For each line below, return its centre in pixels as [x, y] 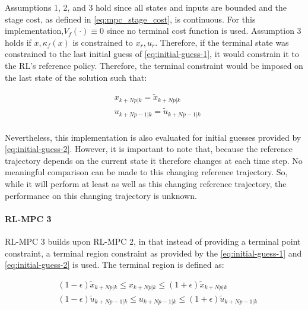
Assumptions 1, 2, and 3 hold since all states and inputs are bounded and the [146, 7]
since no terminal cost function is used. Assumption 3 [204, 31]
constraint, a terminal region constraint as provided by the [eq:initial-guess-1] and [153, 253]
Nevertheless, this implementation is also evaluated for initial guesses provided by [153, 137]
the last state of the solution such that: [76, 77]
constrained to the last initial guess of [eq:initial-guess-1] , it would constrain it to [152, 54]
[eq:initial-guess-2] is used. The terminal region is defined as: [115, 265]
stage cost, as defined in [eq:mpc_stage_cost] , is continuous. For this [130, 19]
